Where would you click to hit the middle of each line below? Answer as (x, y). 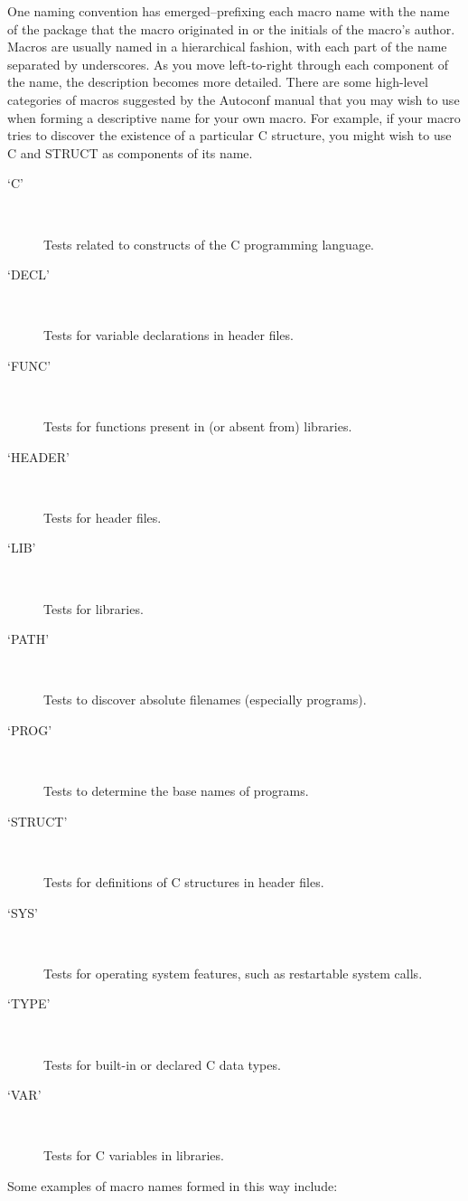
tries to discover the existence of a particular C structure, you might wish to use (229, 135)
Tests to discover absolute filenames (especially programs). (205, 700)
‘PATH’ (28, 639)
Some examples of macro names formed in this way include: (173, 1185)
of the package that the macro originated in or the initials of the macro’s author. (231, 28)
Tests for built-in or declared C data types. (162, 1064)
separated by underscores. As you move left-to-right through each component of (228, 64)
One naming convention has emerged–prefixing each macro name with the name (229, 11)
